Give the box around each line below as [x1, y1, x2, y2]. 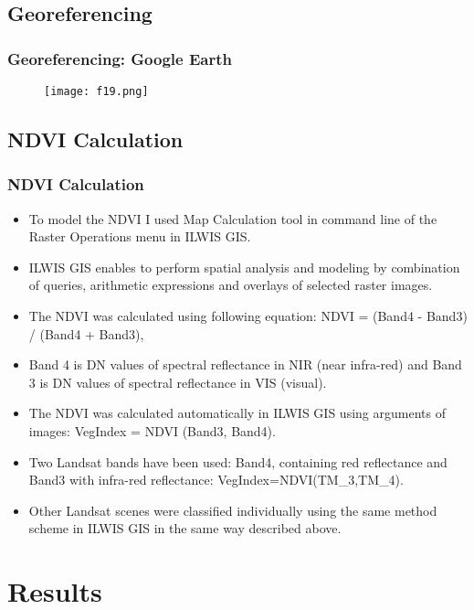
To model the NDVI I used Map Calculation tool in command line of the [28, 209, 437, 228]
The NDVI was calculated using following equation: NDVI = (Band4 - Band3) [28, 306, 468, 326]
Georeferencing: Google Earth [7, 47, 232, 70]
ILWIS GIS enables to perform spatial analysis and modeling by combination [28, 257, 460, 276]
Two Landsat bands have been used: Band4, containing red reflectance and [28, 452, 448, 471]
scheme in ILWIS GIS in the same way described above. [28, 519, 342, 538]
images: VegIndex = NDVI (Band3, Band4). [28, 422, 276, 440]
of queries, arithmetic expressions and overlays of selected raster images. [28, 275, 433, 294]
